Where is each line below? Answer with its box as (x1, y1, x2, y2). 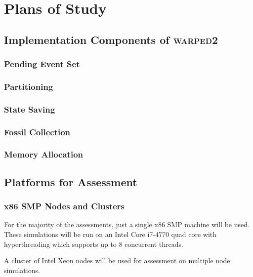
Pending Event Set (4, 58, 80, 70)
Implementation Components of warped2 (4, 32, 218, 47)
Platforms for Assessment (4, 174, 137, 189)
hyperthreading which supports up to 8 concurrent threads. (4, 238, 183, 249)
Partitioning (4, 80, 53, 92)
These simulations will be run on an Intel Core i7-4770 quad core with (4, 229, 217, 239)
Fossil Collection (4, 125, 71, 138)
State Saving (4, 103, 55, 115)
